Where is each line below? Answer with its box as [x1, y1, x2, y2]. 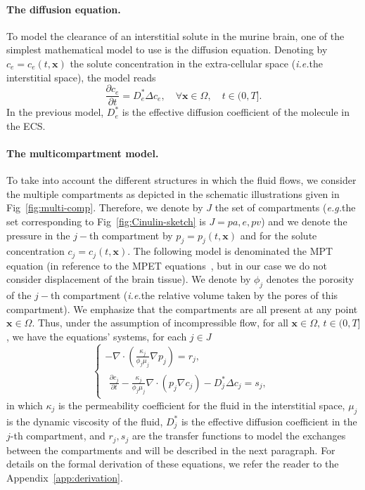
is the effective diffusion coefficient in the [181, 413, 357, 428]
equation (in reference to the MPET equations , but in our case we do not [6, 258, 328, 272]
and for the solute [240, 227, 317, 242]
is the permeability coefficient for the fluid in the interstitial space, [58, 397, 345, 412]
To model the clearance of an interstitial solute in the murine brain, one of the [6, 28, 345, 43]
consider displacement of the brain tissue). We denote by [6, 272, 251, 286]
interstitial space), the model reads [6, 69, 156, 84]
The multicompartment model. [6, 146, 159, 161]
